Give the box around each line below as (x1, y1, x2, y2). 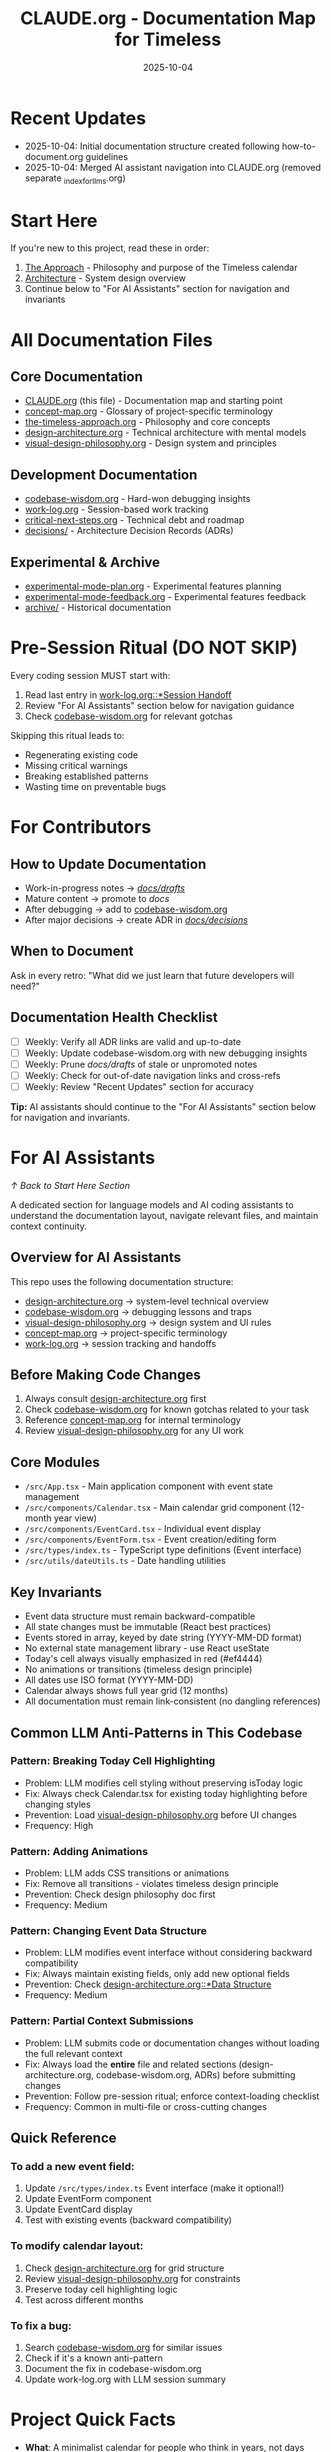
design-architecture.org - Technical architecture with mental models (24, 427, 307, 439)
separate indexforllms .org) (24, 172, 127, 186)
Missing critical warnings (24, 759, 128, 771)
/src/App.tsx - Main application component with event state (24, 1480, 273, 1492)
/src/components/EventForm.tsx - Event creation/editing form (24, 1533, 277, 1546)
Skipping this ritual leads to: (10, 729, 125, 741)
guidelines (85, 150, 128, 162)
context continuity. (10, 1220, 88, 1232)
